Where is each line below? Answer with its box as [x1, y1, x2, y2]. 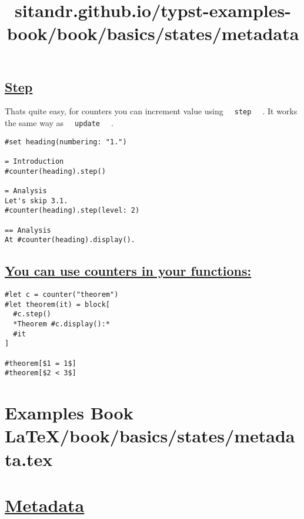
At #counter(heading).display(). [5, 236, 135, 244]
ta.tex [5, 447, 53, 471]
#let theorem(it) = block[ [5, 300, 110, 309]
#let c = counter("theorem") [5, 290, 119, 299]
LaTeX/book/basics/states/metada [5, 424, 295, 448]
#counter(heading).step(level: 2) [5, 206, 140, 215]
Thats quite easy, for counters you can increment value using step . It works [5, 105, 298, 117]
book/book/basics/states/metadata [6, 21, 299, 45]
